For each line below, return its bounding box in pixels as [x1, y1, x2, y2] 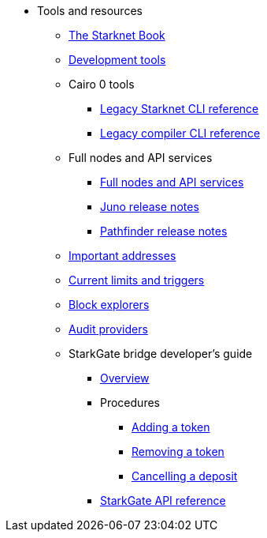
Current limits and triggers [69, 273, 205, 287]
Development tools [69, 53, 166, 66]
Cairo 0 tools [69, 77, 135, 91]
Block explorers [69, 298, 150, 311]
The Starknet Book [69, 28, 165, 42]
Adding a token [132, 420, 210, 434]
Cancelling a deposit [132, 469, 238, 483]
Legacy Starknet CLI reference [100, 102, 259, 115]
